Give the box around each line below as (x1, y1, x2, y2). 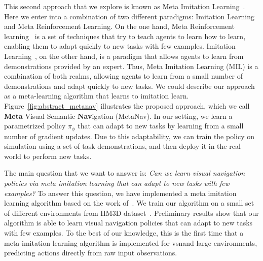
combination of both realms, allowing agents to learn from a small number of (4, 71, 243, 81)
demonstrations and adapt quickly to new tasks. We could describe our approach (4, 80, 255, 91)
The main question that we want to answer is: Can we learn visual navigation (4, 168, 245, 178)
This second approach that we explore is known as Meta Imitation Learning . (4, 1, 245, 11)
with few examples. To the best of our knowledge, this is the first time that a (4, 227, 244, 238)
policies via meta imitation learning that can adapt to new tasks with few (4, 177, 230, 188)
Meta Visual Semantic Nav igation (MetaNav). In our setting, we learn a (4, 110, 233, 121)
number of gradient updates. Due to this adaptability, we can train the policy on (4, 130, 255, 141)
